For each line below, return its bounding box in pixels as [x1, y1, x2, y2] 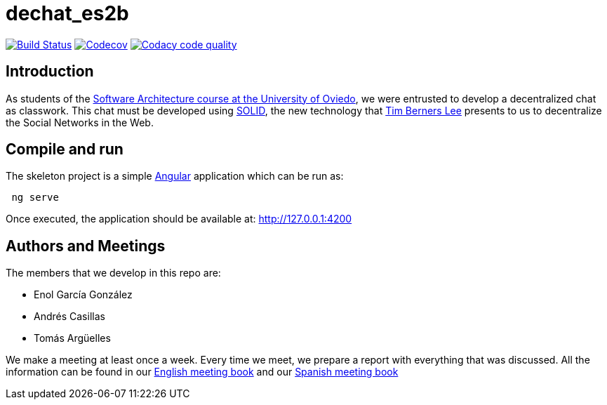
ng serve [11, 192, 59, 204]
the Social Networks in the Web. [6, 116, 154, 128]
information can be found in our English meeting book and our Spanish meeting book [6, 366, 399, 378]
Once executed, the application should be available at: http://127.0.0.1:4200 [6, 213, 352, 225]
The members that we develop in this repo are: [6, 267, 221, 279]
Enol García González [34, 288, 133, 301]
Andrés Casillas [34, 310, 105, 323]
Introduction [6, 62, 94, 81]
